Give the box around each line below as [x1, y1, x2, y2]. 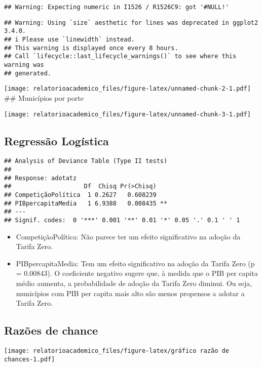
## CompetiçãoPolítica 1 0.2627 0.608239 [4, 191, 157, 198]
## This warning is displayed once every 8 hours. [4, 44, 178, 52]
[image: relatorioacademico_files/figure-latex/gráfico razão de [4, 347, 229, 354]
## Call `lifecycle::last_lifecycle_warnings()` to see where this [4, 53, 237, 60]
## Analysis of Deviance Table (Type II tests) [4, 157, 168, 165]
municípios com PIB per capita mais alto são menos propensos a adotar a [16, 288, 245, 298]
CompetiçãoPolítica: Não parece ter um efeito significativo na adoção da [16, 231, 241, 241]
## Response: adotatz [4, 174, 77, 182]
